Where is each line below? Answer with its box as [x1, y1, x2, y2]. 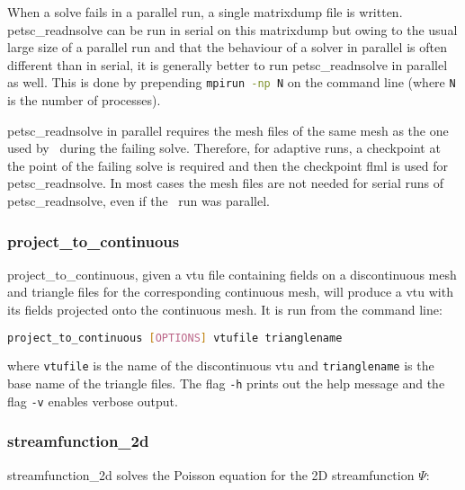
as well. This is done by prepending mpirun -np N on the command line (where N [7, 73, 456, 92]
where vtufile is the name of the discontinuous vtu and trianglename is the [7, 356, 434, 375]
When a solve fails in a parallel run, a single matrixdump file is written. [7, 3, 403, 21]
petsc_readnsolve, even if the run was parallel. [7, 192, 271, 209]
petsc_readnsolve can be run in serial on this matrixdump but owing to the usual [7, 20, 458, 39]
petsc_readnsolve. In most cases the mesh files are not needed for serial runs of [7, 174, 443, 192]
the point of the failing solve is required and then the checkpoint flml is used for [7, 156, 449, 174]
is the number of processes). [7, 91, 161, 110]
